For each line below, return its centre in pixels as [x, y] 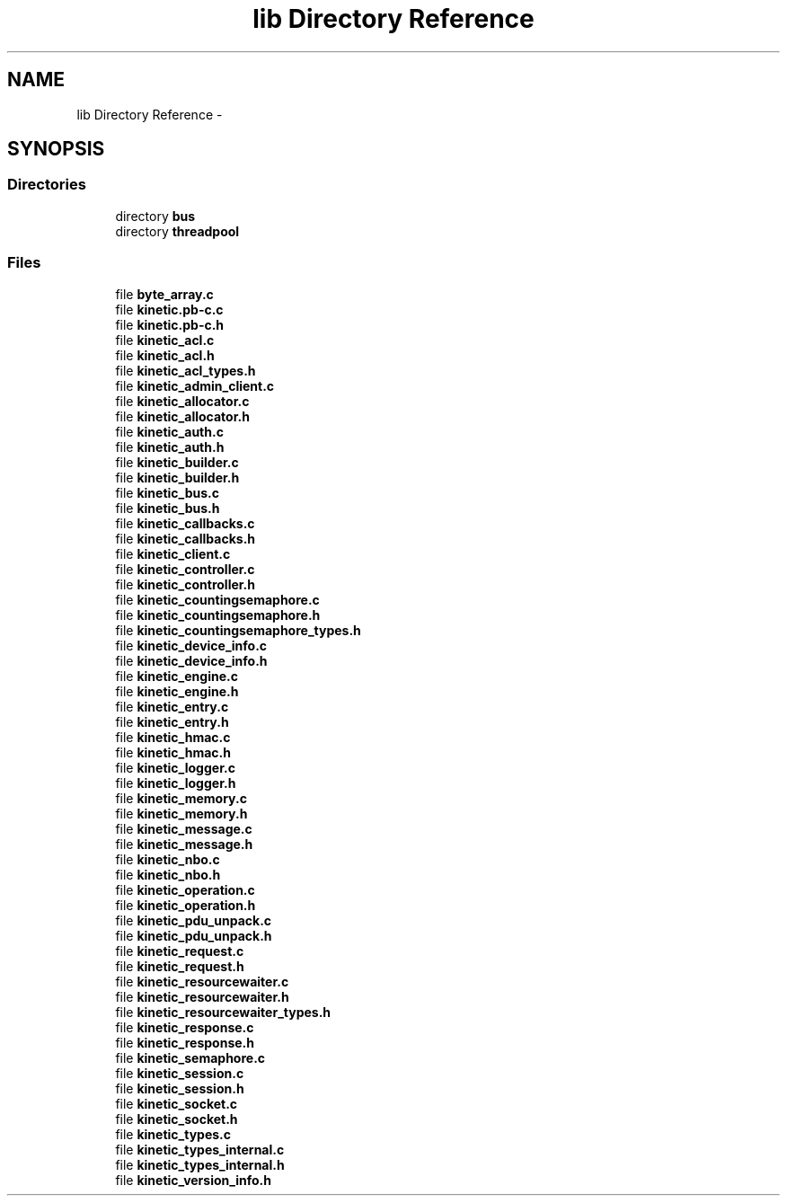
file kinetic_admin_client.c [195, 385]
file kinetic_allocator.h [182, 416]
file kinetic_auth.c [169, 431]
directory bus [155, 216]
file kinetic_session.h [180, 1088]
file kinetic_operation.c [185, 889]
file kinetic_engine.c [177, 676]
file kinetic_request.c [180, 951]
